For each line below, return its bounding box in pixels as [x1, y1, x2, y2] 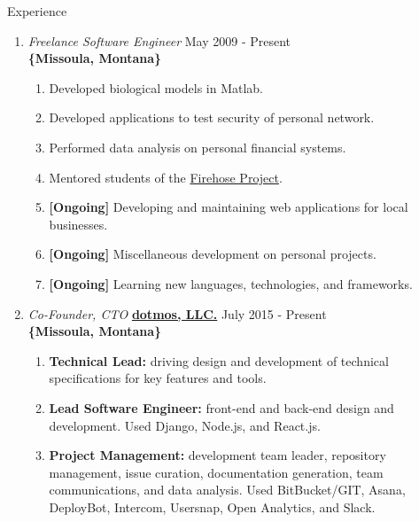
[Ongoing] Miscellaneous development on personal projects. [49, 245, 376, 263]
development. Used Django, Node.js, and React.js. [49, 416, 321, 434]
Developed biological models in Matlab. [49, 78, 263, 97]
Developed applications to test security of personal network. [49, 108, 375, 127]
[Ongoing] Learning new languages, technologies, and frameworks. [49, 274, 413, 292]
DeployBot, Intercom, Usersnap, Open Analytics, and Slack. [49, 497, 376, 516]
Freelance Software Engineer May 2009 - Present [27, 31, 291, 50]
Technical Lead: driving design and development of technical [49, 351, 389, 370]
